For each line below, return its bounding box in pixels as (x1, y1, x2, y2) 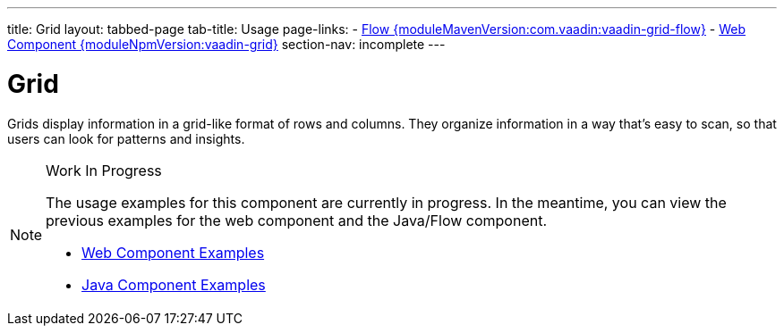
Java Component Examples (81, 275, 266, 294)
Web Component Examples (81, 243, 265, 262)
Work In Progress (46, 161, 162, 179)
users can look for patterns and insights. (7, 130, 245, 146)
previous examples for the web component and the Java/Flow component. (46, 211, 548, 229)
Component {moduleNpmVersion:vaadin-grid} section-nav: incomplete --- (7, 37, 446, 52)
